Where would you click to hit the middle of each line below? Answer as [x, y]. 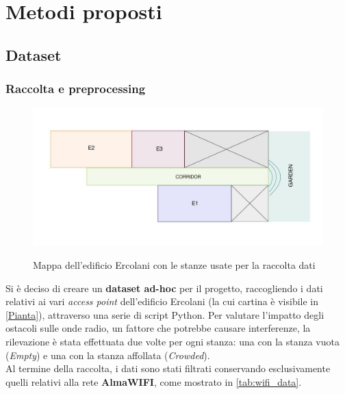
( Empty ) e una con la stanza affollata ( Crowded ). [108, 355]
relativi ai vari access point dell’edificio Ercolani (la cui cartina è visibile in [162, 301]
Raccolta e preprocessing [76, 89]
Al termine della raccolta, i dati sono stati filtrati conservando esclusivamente [168, 368]
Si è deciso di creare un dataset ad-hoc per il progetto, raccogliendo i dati [164, 288]
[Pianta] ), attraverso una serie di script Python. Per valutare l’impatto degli [165, 314]
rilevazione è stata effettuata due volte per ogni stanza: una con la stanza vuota [172, 341]
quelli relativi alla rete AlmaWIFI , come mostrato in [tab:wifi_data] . [154, 381]
